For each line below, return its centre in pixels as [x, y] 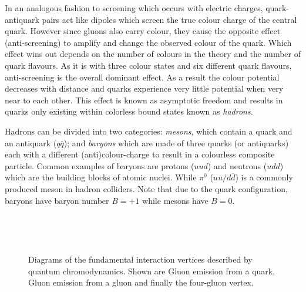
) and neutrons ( [237, 165]
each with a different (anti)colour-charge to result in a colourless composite [140, 154]
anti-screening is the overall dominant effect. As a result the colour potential [142, 77]
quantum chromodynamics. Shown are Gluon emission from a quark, [152, 271]
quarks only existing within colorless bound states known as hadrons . [129, 111]
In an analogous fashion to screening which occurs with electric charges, [134, 8]
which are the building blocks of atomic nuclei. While [101, 177]
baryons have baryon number [57, 200]
